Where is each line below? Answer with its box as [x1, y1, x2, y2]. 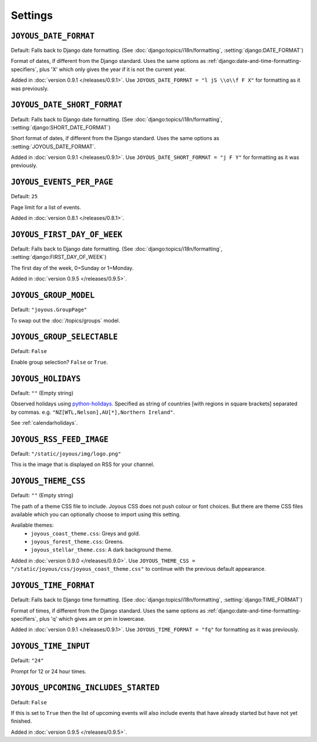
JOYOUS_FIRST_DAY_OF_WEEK [11, 229, 123, 239]
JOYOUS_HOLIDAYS [11, 374, 81, 384]
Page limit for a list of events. [11, 204, 82, 211]
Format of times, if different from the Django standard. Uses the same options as [11, 607, 206, 614]
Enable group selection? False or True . [11, 358, 108, 365]
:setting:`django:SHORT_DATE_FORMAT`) [11, 124, 111, 131]
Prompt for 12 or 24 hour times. [11, 668, 87, 675]
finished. [11, 718, 32, 725]
